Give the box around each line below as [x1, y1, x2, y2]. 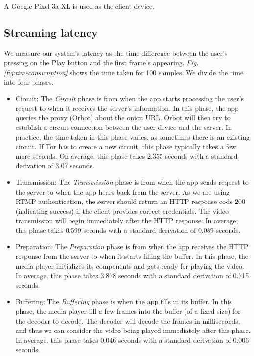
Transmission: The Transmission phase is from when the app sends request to [15, 177, 249, 187]
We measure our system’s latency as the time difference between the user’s [4, 48, 228, 58]
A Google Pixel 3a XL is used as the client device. [4, 1, 155, 11]
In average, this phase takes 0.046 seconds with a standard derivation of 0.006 [15, 334, 249, 345]
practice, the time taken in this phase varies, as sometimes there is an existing [15, 131, 250, 142]
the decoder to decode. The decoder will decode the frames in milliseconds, [15, 315, 240, 326]
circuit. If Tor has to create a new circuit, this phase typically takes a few [15, 141, 236, 152]
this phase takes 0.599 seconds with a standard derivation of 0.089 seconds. [15, 225, 241, 235]
